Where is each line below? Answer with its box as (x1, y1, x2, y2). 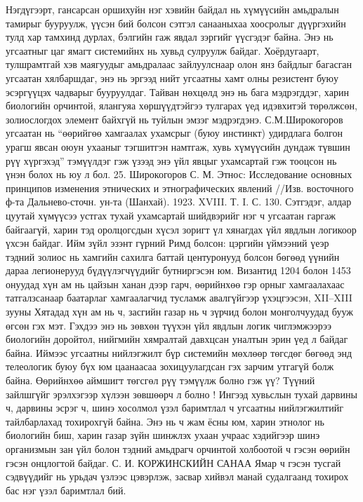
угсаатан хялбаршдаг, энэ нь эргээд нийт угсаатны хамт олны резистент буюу (6, 70, 338, 85)
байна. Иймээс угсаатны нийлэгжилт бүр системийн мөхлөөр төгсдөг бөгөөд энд (6, 345, 352, 360)
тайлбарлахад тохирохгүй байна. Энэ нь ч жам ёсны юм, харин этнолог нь (6, 414, 324, 428)
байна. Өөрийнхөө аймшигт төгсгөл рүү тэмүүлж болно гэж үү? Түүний (6, 373, 315, 388)
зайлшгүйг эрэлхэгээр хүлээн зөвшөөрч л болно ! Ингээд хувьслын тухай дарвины (6, 386, 357, 401)
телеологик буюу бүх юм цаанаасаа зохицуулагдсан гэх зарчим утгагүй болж (6, 359, 334, 374)
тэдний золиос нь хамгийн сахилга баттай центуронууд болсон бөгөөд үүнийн (6, 249, 340, 264)
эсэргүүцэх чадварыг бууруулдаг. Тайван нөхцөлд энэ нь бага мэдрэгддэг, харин (6, 84, 349, 99)
